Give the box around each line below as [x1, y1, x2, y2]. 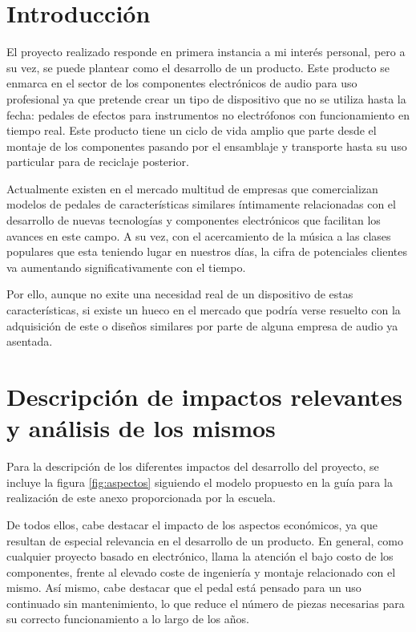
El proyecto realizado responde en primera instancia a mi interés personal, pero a [6, 43, 406, 60]
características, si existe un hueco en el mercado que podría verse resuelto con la [6, 302, 401, 318]
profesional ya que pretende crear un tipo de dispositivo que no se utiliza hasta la [6, 90, 406, 107]
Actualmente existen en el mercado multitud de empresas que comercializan [6, 180, 378, 196]
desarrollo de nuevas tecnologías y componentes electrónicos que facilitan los [6, 212, 381, 229]
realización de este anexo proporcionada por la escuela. [6, 489, 276, 506]
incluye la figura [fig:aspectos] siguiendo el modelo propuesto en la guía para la [6, 473, 393, 490]
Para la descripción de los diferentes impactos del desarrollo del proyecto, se [6, 458, 379, 475]
